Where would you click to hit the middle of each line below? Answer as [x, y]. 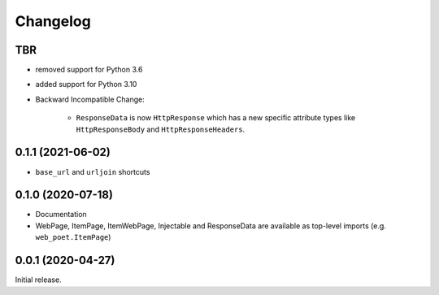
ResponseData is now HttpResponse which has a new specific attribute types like [216, 118]
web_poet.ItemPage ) [73, 237]
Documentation [61, 215]
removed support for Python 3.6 [89, 70]
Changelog [53, 21]
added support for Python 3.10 [86, 85]
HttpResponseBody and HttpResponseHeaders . [161, 129]
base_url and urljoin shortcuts [93, 171]
